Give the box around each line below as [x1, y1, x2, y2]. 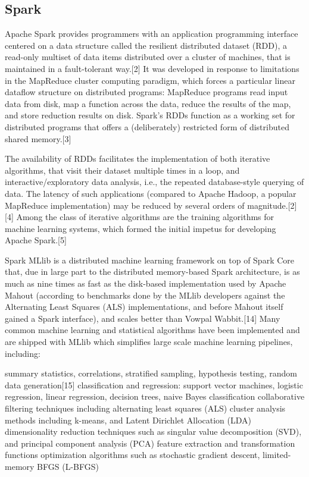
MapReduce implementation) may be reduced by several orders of [5, 199, 245, 211]
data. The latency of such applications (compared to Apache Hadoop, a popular [5, 187, 296, 199]
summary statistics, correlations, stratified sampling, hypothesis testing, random [5, 367, 297, 379]
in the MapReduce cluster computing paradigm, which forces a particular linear [5, 74, 295, 86]
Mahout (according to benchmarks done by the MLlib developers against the [5, 288, 285, 301]
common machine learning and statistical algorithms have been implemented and [5, 324, 300, 336]
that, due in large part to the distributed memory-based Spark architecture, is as [5, 265, 300, 278]
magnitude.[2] [247, 199, 297, 211]
